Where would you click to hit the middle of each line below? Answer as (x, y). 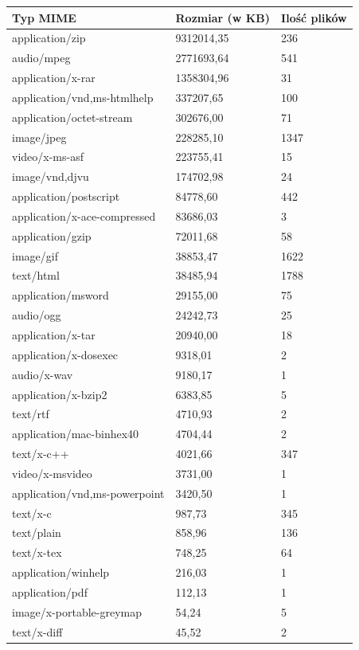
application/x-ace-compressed (84, 215)
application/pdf (50, 591)
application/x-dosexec (65, 354)
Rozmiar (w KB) (223, 17)
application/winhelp (61, 572)
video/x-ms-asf (48, 157)
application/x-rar (54, 78)
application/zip (49, 38)
